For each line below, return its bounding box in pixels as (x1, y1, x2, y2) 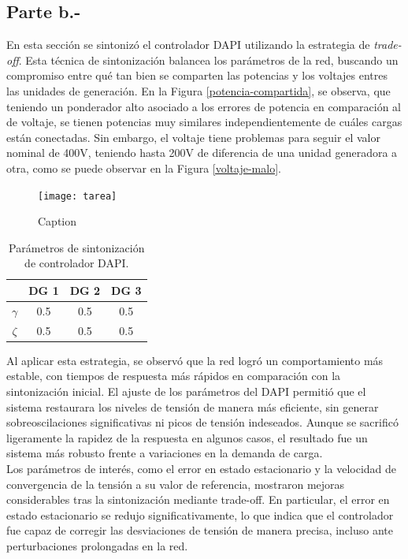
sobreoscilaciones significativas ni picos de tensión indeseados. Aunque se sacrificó (6, 414, 399, 430)
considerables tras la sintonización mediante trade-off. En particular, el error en (6, 491, 390, 508)
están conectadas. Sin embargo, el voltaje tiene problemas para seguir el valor (6, 129, 380, 145)
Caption (38, 213, 77, 229)
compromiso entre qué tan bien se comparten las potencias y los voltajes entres (6, 67, 388, 84)
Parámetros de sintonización (9, 239, 145, 255)
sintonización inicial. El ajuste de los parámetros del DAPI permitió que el (6, 382, 366, 399)
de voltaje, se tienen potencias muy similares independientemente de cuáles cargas (6, 114, 402, 130)
